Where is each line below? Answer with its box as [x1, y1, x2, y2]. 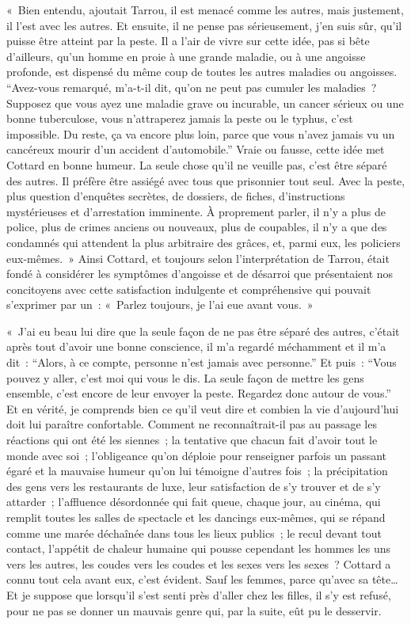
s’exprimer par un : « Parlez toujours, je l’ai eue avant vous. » [6, 296, 314, 313]
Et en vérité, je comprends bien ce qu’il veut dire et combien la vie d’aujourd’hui [6, 400, 399, 417]
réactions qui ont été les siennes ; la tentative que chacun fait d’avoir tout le [6, 432, 378, 448]
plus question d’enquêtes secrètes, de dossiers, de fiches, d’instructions [6, 188, 345, 204]
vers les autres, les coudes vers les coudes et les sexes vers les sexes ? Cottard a [6, 555, 391, 572]
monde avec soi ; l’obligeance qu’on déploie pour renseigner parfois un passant [6, 447, 387, 463]
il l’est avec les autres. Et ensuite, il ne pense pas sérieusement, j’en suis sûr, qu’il [6, 17, 402, 33]
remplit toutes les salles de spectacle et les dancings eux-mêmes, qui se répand [6, 509, 386, 525]
